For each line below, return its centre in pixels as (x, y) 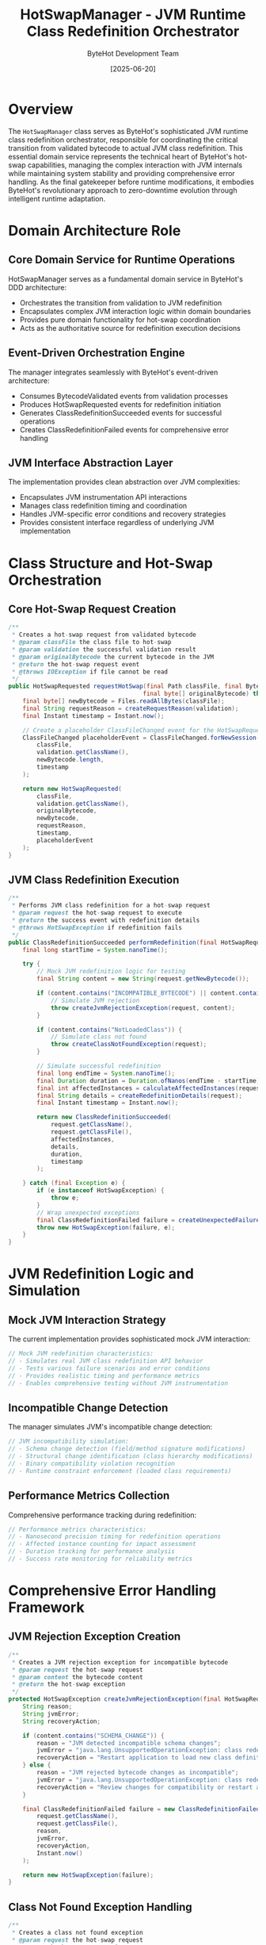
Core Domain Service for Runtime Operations (122, 260)
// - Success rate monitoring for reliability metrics (101, 1559)
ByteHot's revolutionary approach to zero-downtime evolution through (123, 190)
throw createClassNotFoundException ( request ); (129, 1045)
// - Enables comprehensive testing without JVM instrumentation (118, 1383)
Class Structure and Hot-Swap (111, 563)
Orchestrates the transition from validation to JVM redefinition (121, 302)
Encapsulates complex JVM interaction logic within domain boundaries (135, 311)
